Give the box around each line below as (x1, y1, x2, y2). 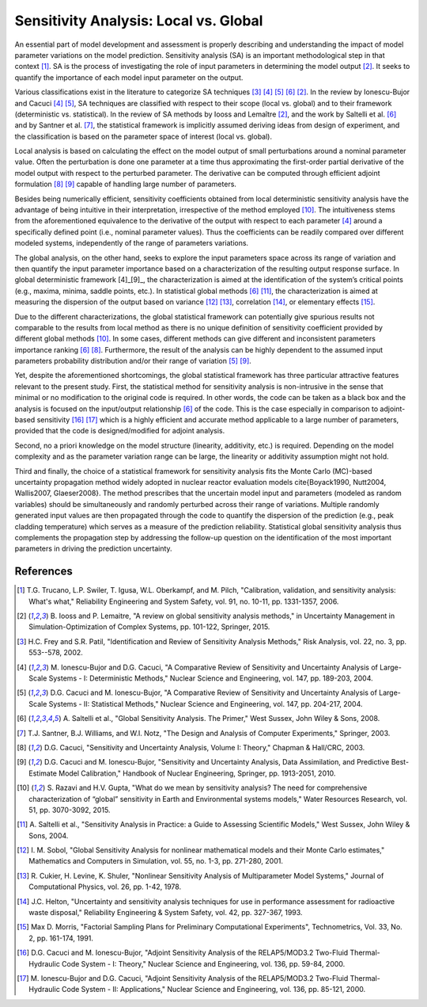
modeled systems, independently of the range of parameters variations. (14, 238, 249, 248)
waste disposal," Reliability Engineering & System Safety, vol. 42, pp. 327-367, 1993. (28, 908, 303, 917)
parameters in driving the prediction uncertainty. (14, 544, 173, 554)
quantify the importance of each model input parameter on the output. (14, 72, 244, 82)
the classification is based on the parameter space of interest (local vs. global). (14, 132, 273, 141)
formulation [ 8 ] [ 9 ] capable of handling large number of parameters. (14, 179, 237, 189)
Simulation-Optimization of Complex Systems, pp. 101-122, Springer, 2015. (28, 622, 270, 631)
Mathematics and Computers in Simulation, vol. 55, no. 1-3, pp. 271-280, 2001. (28, 856, 284, 866)
